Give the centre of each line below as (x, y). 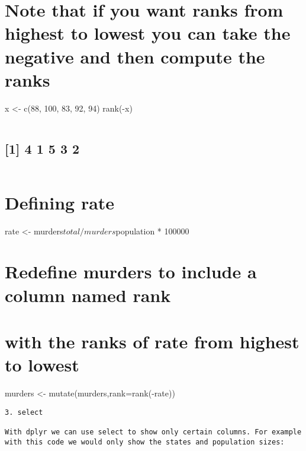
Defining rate (60, 202)
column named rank (88, 295)
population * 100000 (152, 231)
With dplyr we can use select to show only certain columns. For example (153, 432)
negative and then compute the (135, 56)
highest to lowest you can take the (148, 33)
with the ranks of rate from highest (152, 341)
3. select (24, 412)
